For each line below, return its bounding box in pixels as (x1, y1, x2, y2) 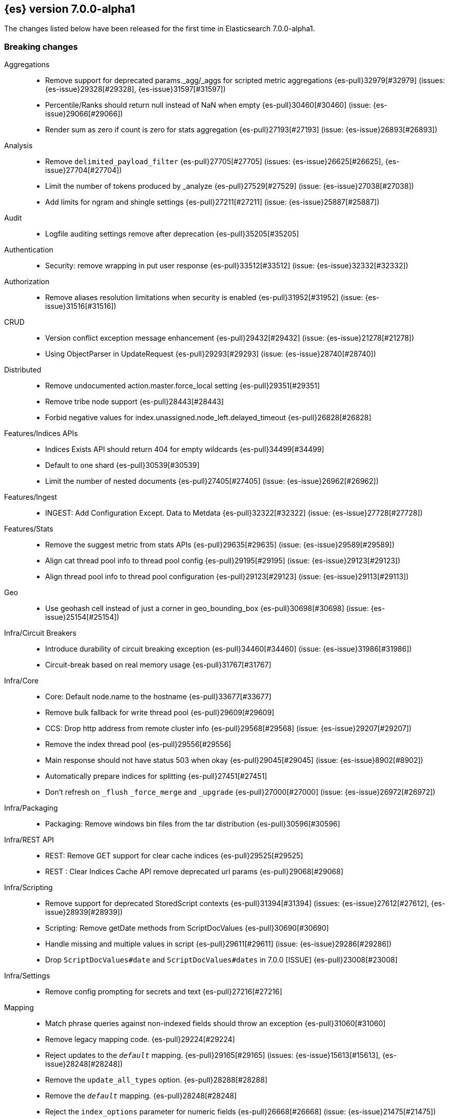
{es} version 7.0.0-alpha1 (4, 3, 135, 15)
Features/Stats (4, 524, 53, 534)
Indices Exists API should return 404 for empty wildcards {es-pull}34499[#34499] (45, 445, 324, 454)
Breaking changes (4, 41, 78, 52)
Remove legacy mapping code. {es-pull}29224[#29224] (45, 1035, 235, 1044)
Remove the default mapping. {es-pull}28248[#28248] (45, 1091, 237, 1101)
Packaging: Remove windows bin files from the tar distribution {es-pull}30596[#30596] (45, 819, 340, 829)
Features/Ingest (4, 493, 57, 502)
